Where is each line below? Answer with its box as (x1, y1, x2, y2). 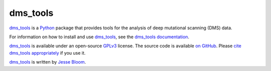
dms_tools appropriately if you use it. (9, 50, 86, 56)
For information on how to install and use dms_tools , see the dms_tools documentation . (9, 34, 190, 40)
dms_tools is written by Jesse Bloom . (9, 59, 86, 65)
